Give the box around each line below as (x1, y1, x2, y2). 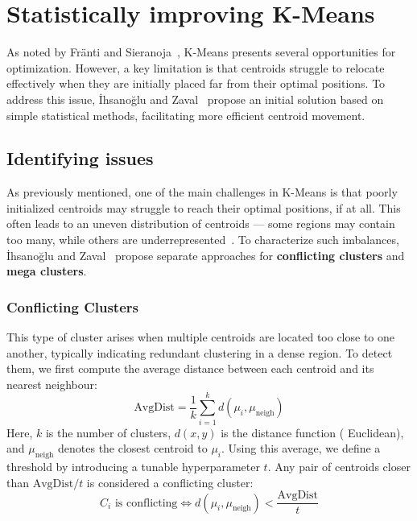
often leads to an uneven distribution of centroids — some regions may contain (6, 215, 395, 232)
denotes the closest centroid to (58, 440, 208, 457)
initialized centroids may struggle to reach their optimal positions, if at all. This (6, 199, 401, 216)
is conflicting (114, 497, 178, 509)
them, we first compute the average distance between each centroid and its (6, 360, 374, 377)
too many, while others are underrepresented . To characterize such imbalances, (6, 231, 399, 248)
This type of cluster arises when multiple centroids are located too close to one (6, 329, 395, 345)
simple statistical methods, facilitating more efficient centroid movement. (6, 106, 365, 123)
